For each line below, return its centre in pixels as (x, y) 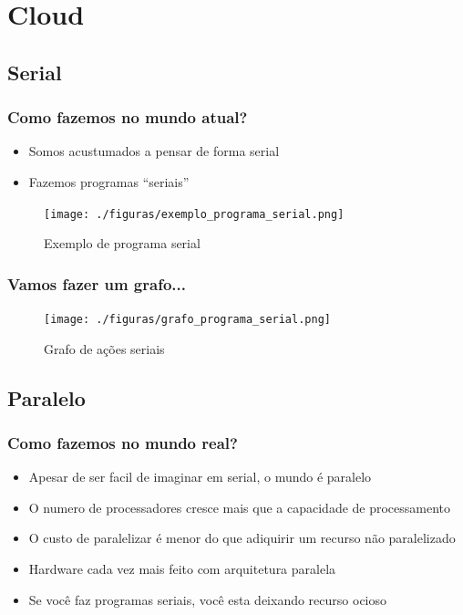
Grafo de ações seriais (104, 348)
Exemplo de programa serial (122, 243)
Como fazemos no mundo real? (123, 442)
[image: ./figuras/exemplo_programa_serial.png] (194, 214)
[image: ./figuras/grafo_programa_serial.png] (187, 320)
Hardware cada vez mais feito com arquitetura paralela (182, 569)
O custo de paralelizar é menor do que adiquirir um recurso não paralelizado (242, 538)
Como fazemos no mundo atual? (128, 117)
